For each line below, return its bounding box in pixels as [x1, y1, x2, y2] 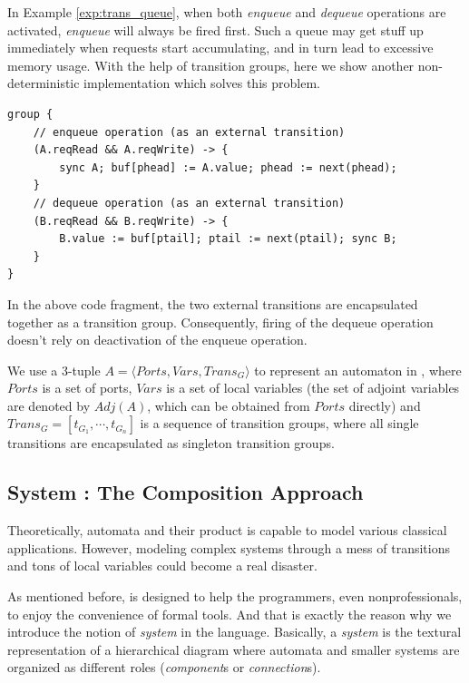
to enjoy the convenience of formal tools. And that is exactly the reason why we [7, 604, 452, 623]
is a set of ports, [42, 378, 132, 397]
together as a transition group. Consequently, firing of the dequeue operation [7, 312, 434, 331]
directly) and [348, 395, 421, 415]
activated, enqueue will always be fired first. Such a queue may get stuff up [7, 20, 424, 39]
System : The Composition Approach [7, 478, 364, 506]
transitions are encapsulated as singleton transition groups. [7, 434, 335, 453]
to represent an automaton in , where [254, 360, 462, 379]
